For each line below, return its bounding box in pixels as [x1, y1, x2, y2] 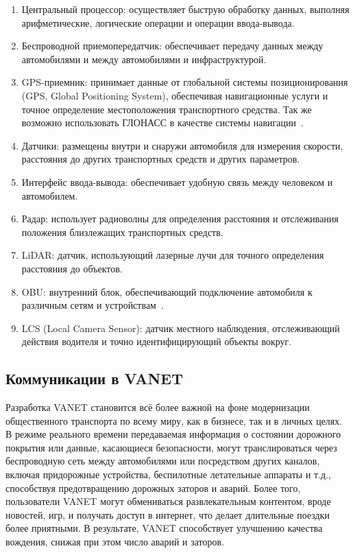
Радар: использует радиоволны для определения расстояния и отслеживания [21, 211, 339, 226]
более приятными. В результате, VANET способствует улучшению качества [5, 521, 323, 535]
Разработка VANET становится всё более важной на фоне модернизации [5, 400, 310, 414]
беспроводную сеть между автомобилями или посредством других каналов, [5, 454, 320, 468]
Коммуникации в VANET [5, 368, 183, 389]
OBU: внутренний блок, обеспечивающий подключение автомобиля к [21, 284, 313, 298]
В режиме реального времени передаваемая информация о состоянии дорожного [5, 427, 341, 441]
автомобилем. [21, 188, 78, 202]
